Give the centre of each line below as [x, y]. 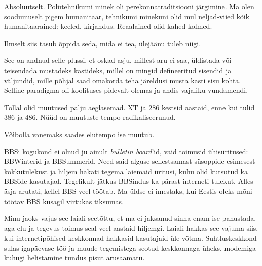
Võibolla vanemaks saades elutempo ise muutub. [79, 134]
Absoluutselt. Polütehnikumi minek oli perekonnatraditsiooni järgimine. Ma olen [129, 6]
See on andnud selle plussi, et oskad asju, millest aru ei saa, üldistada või [118, 60]
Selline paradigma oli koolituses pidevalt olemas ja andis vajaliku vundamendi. [126, 90]
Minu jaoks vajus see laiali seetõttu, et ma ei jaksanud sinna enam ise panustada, [130, 218]
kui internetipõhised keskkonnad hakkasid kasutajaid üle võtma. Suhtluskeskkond [130, 238]
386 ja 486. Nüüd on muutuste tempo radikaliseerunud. [90, 117]
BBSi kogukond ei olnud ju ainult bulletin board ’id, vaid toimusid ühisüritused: [126, 151]
